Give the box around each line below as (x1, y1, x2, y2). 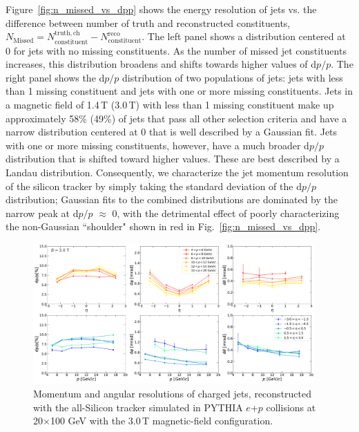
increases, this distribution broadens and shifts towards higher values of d (6, 57, 317, 71)
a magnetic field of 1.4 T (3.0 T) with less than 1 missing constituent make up (6, 97, 334, 111)
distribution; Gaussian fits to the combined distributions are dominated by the (6, 192, 338, 207)
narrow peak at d (6, 205, 79, 220)
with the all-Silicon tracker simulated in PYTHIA (33, 400, 243, 414)
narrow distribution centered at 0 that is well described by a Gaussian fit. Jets (6, 124, 338, 139)
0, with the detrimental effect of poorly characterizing (112, 205, 340, 220)
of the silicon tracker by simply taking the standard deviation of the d (6, 178, 302, 193)
